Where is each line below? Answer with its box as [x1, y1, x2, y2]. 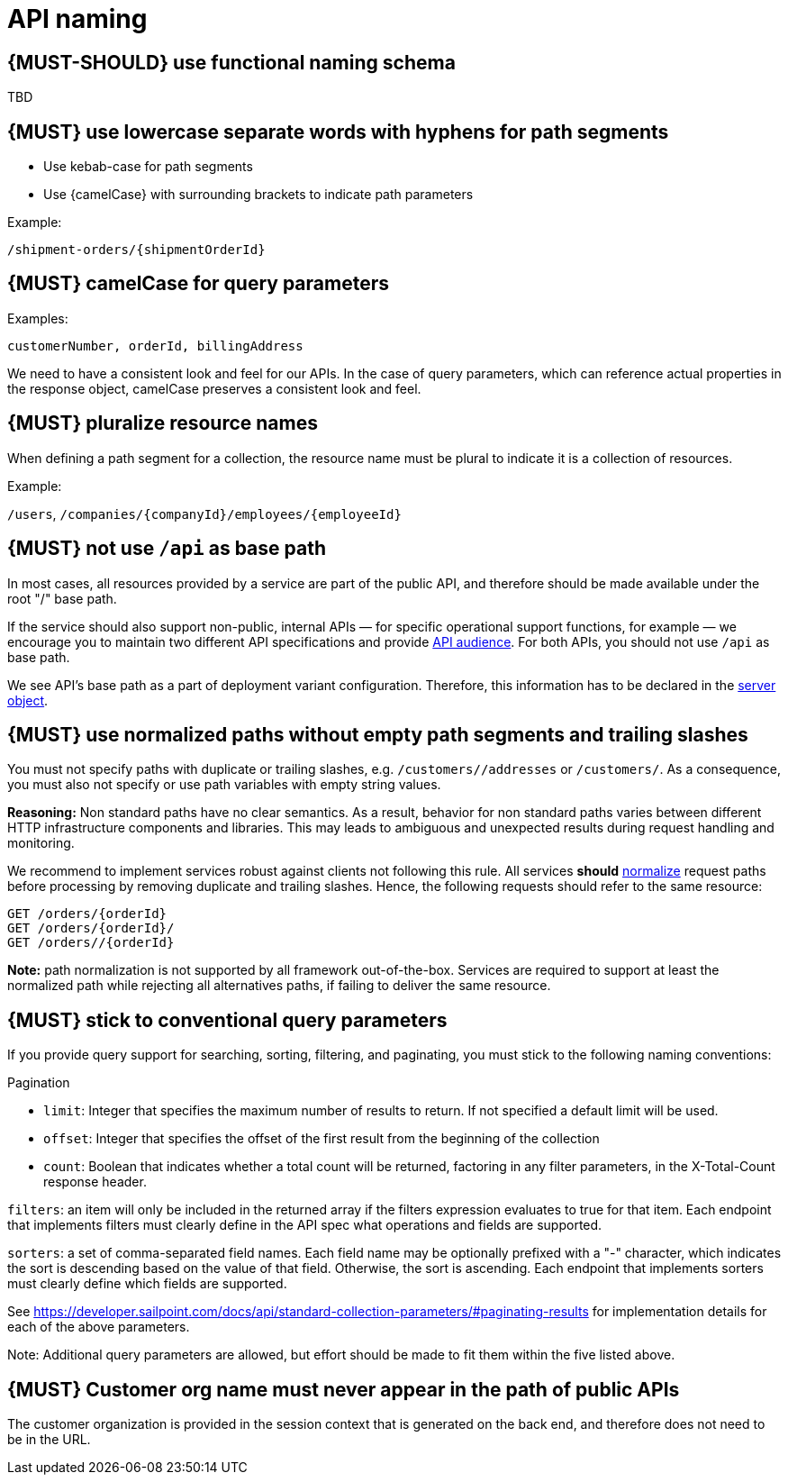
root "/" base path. [7, 590, 117, 606]
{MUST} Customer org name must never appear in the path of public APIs [7, 1377, 680, 1401]
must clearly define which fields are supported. [7, 1276, 287, 1292]
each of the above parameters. [7, 1319, 190, 1335]
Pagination [7, 1075, 70, 1091]
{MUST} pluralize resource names [7, 412, 318, 435]
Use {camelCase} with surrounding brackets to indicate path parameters [43, 186, 474, 203]
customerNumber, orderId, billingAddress [7, 338, 303, 353]
